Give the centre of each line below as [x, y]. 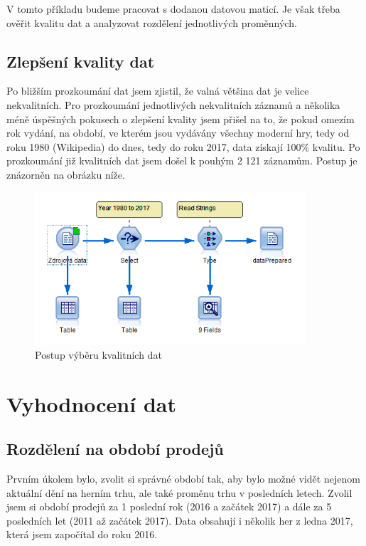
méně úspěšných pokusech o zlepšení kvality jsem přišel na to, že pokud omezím [181, 119]
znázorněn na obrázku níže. [66, 174]
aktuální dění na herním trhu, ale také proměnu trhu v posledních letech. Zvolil [179, 492]
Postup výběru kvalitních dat [98, 354]
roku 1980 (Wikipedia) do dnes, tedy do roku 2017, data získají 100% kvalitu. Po [183, 146]
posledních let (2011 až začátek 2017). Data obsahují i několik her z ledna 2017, [180, 520]
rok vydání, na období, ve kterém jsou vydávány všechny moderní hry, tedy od [178, 133]
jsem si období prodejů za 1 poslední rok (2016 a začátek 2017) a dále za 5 [169, 506]
